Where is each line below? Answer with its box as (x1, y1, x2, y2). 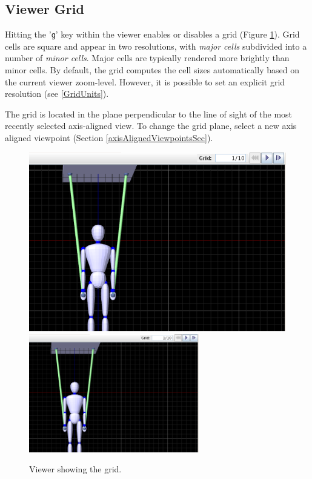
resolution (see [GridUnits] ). (5, 87, 109, 100)
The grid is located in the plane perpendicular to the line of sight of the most (5, 107, 293, 120)
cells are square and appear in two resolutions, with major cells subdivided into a (5, 39, 307, 52)
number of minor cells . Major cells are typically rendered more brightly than (5, 51, 290, 64)
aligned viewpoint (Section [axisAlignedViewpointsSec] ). (5, 131, 213, 144)
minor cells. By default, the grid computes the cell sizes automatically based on (5, 64, 299, 76)
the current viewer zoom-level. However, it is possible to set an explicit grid (5, 75, 285, 88)
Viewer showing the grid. (29, 463, 122, 475)
